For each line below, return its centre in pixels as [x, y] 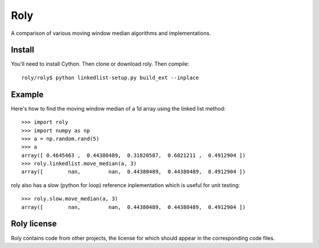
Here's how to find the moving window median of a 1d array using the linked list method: [118, 108]
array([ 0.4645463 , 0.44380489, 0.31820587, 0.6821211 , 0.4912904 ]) [134, 155]
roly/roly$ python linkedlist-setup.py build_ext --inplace [110, 78]
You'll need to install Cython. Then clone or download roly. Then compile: [100, 64]
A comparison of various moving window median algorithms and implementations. [111, 33]
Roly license [34, 224]
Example [27, 94]
